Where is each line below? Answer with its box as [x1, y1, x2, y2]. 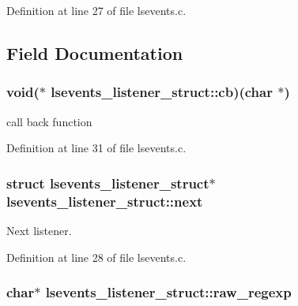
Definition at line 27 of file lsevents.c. [6, 2, 187, 18]
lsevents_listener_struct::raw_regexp [45, 282, 292, 302]
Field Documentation [6, 40, 183, 65]
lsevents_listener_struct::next [6, 191, 203, 211]
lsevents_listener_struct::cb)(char [51, 82, 273, 102]
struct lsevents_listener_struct [6, 173, 209, 192]
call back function [6, 113, 92, 129]
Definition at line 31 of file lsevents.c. [6, 140, 187, 156]
